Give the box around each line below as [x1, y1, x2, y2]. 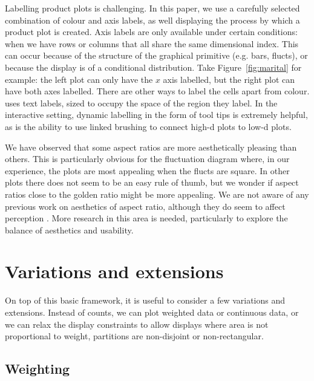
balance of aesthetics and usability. [5, 223, 134, 236]
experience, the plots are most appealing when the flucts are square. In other [5, 164, 290, 177]
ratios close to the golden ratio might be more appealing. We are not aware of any [5, 187, 309, 200]
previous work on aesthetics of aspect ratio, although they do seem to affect [5, 200, 286, 212]
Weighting [5, 359, 70, 378]
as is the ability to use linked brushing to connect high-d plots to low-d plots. [5, 120, 292, 132]
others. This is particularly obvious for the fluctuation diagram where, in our [5, 152, 290, 165]
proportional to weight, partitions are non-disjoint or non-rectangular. [5, 330, 264, 342]
